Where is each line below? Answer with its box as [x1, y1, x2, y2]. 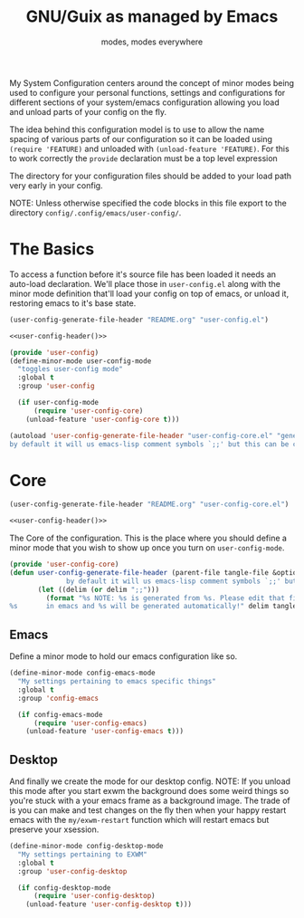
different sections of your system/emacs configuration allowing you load [9, 97, 280, 108]
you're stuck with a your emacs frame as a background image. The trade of [9, 795, 291, 807]
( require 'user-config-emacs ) [33, 718, 147, 728]
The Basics [9, 239, 95, 260]
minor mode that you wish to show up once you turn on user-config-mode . [9, 542, 285, 553]
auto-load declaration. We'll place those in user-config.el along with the [9, 278, 280, 289]
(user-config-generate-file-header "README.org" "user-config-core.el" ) [9, 500, 290, 509]
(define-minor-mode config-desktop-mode [9, 842, 165, 851]
